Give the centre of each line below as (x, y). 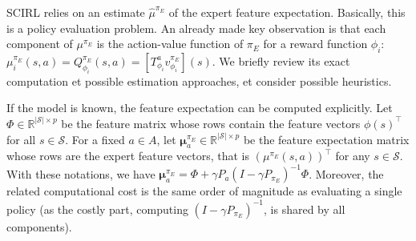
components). (39, 226)
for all (21, 139)
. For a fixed (95, 139)
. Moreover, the (346, 173)
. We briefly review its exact (281, 60)
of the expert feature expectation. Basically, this (287, 12)
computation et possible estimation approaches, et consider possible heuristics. (199, 80)
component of (40, 44)
